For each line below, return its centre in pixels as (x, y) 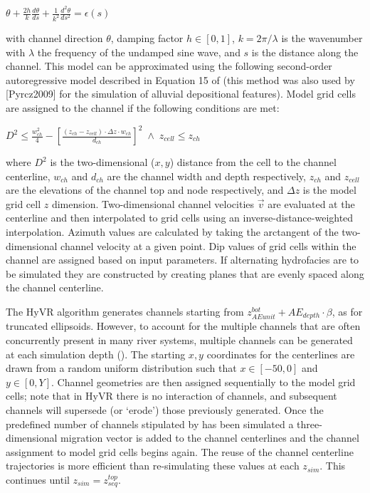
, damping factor (147, 37)
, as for (347, 311)
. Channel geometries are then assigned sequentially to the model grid (203, 382)
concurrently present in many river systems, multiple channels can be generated (179, 340)
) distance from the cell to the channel (253, 162)
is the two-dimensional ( (102, 162)
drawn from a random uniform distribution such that (121, 368)
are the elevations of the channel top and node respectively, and (145, 190)
